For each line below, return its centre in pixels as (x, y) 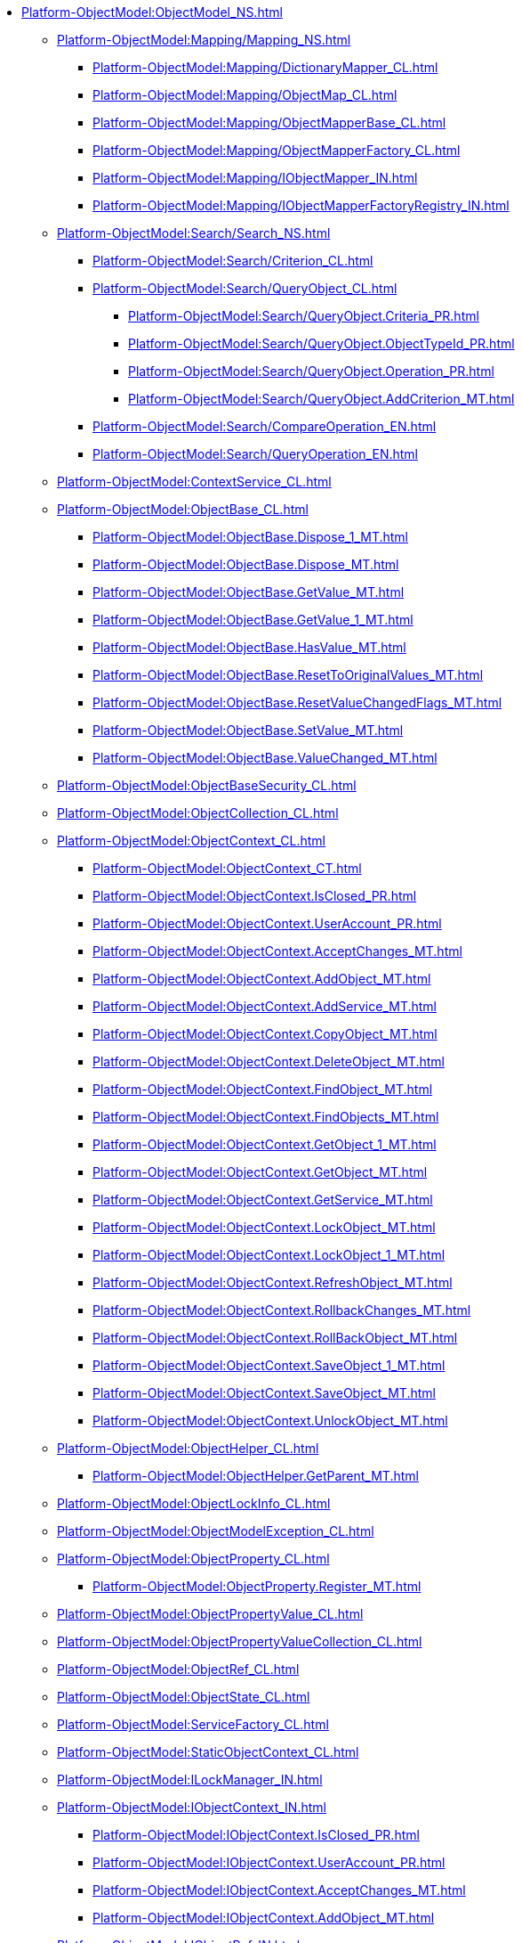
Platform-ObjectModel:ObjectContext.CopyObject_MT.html (265, 1034)
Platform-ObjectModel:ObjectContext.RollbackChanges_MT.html (282, 1310)
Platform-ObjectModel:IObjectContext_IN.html (192, 1807)
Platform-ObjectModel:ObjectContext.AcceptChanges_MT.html (277, 951)
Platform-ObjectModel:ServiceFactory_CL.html (193, 1724)
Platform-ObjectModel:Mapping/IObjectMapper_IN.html (255, 178)
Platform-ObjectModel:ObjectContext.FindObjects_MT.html (266, 1117)
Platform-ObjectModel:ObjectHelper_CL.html (188, 1448)
